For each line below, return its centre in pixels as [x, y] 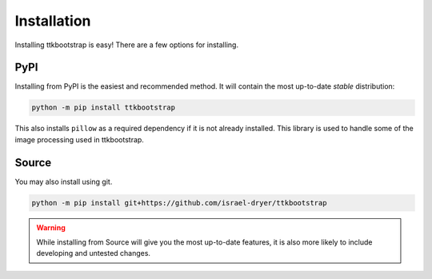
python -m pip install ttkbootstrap [104, 108]
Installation [53, 21]
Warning [51, 227]
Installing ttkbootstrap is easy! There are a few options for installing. [127, 45]
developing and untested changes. [94, 253]
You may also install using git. [64, 181]
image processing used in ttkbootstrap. [79, 139]
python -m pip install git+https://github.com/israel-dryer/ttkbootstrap [179, 203]
